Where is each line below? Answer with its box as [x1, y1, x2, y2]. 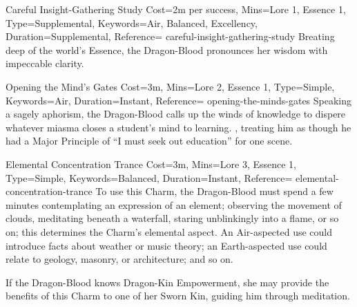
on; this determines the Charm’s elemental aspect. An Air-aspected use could [6, 224, 333, 239]
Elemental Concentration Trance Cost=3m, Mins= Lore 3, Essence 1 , [6, 156, 297, 171]
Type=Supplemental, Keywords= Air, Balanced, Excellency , [6, 15, 258, 30]
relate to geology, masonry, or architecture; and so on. [6, 252, 233, 266]
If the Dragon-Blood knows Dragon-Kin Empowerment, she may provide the [6, 275, 329, 289]
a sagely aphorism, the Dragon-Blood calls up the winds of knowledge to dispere [6, 106, 346, 121]
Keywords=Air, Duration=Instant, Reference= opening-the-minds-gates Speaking [6, 93, 352, 107]
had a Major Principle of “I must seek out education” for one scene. [6, 133, 293, 148]
